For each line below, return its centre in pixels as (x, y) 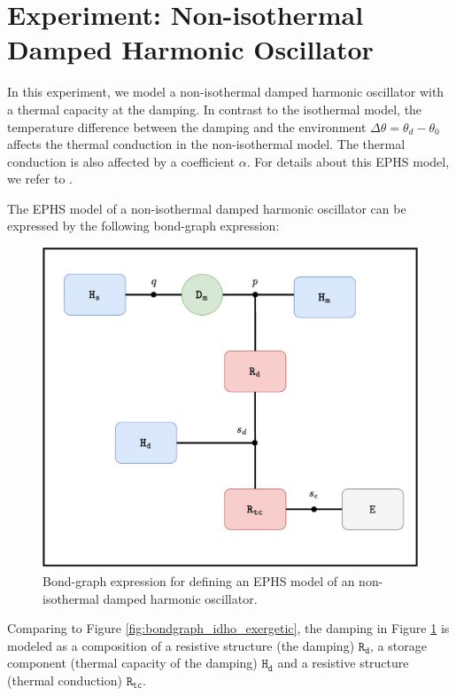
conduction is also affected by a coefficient (121, 161)
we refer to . (40, 179)
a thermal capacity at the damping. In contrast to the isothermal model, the (215, 109)
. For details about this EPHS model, (348, 161)
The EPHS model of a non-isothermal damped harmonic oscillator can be (207, 208)
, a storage (398, 645)
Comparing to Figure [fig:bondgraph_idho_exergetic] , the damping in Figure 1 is (228, 628)
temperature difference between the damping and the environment (187, 126)
